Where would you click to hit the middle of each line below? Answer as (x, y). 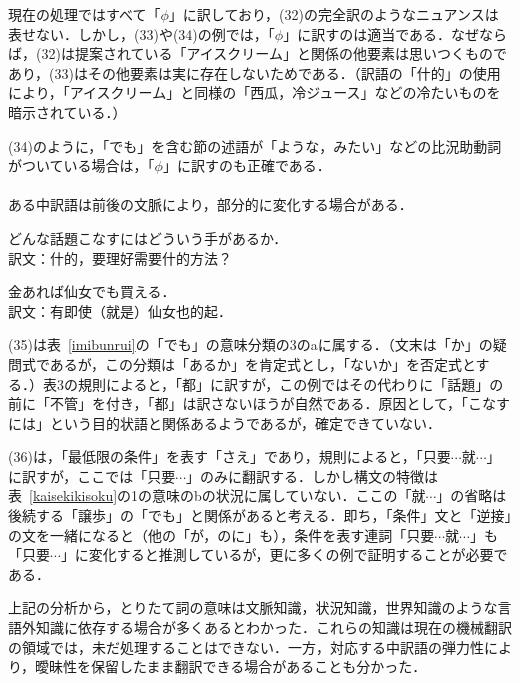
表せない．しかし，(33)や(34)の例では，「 (141, 33)
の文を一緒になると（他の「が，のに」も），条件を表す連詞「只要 (221, 534)
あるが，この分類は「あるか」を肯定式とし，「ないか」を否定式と (262, 363)
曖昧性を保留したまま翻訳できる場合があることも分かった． (231, 666)
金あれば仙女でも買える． (92, 291)
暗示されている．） (67, 111)
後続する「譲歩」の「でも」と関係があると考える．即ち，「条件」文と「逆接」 (260, 515)
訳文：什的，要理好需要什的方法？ (120, 257)
